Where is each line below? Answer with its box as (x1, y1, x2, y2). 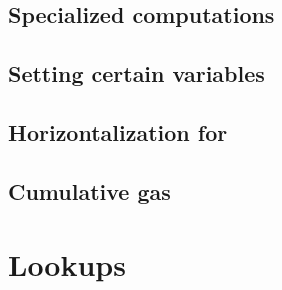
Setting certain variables (8, 58, 265, 89)
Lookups (8, 244, 126, 285)
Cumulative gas (8, 175, 171, 206)
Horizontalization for (8, 116, 228, 147)
